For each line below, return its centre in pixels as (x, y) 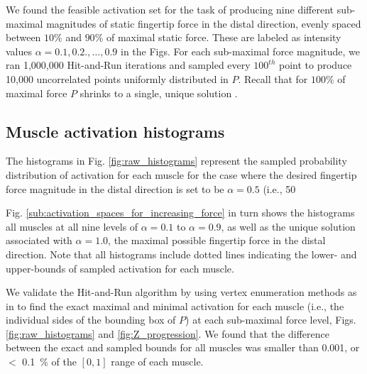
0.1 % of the (49, 362)
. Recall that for (273, 78)
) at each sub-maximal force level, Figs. (271, 320)
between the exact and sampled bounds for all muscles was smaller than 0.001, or (183, 347)
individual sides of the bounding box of (91, 320)
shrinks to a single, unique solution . (159, 93)
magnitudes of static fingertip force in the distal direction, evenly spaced (204, 23)
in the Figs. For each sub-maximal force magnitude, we (241, 51)
